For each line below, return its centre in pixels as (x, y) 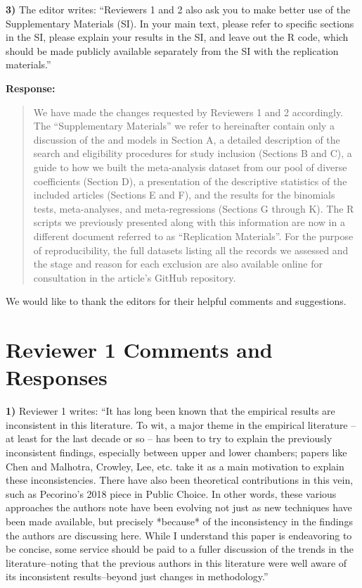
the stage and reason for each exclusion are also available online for (178, 264)
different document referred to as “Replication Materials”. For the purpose (193, 236)
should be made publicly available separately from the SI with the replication (172, 50)
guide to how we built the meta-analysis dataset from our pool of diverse (190, 167)
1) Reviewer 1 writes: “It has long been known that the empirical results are (170, 411)
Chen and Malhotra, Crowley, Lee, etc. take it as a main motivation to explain (175, 466)
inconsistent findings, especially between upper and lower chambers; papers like (176, 452)
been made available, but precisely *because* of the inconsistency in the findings (179, 521)
